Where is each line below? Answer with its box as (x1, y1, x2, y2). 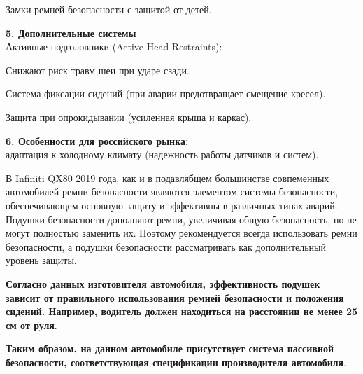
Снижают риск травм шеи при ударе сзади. (6, 62, 190, 77)
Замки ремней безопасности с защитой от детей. (6, 2, 212, 16)
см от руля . (6, 317, 57, 332)
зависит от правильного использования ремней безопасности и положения (6, 290, 344, 305)
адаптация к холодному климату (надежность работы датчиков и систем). (6, 147, 319, 162)
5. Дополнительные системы (6, 25, 136, 40)
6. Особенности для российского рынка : (6, 133, 189, 148)
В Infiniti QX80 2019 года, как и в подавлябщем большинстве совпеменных (6, 170, 329, 185)
